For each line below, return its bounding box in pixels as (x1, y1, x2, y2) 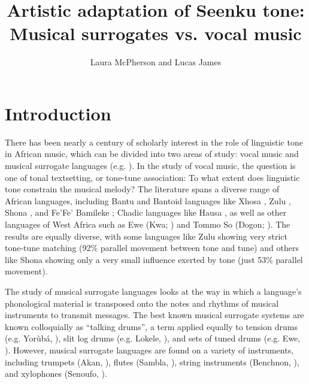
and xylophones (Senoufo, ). (5, 367, 107, 380)
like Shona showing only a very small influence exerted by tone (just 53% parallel (5, 253, 303, 265)
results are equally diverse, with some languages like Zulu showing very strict (5, 229, 288, 242)
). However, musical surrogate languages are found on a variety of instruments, (5, 343, 294, 356)
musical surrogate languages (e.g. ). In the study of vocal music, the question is (5, 159, 296, 172)
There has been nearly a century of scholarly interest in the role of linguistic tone (5, 135, 303, 148)
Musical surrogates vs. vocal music (10, 21, 302, 46)
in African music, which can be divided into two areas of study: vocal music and (5, 147, 299, 160)
